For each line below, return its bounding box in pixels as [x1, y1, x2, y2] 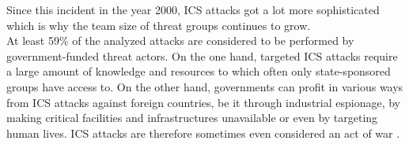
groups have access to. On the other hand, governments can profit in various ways [6, 78, 403, 94]
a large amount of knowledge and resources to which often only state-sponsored [6, 63, 391, 79]
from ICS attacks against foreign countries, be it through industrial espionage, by [6, 94, 401, 110]
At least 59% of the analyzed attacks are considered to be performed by [6, 32, 354, 49]
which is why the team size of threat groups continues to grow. [6, 17, 311, 33]
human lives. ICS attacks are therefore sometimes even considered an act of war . [6, 124, 400, 141]
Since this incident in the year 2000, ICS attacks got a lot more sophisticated [6, 2, 380, 17]
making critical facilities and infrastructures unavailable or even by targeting [6, 109, 378, 126]
